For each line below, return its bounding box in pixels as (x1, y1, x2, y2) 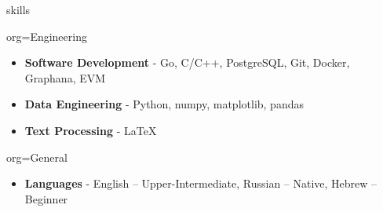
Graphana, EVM (24, 69, 106, 86)
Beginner (24, 190, 68, 207)
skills (6, 2, 31, 17)
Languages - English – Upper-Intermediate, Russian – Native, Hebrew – (24, 175, 378, 192)
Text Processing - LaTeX (24, 122, 157, 138)
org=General (6, 148, 67, 165)
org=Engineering (6, 27, 87, 44)
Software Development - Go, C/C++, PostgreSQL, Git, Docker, (24, 54, 350, 71)
